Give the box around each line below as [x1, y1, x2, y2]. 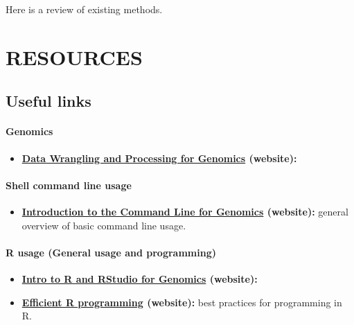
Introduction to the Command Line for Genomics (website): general [21, 204, 348, 218]
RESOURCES [6, 42, 143, 71]
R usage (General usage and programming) [6, 245, 216, 259]
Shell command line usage [6, 177, 132, 192]
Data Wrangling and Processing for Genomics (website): [21, 150, 297, 165]
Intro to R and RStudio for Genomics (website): [21, 271, 258, 286]
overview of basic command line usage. [21, 218, 186, 232]
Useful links [6, 90, 91, 112]
